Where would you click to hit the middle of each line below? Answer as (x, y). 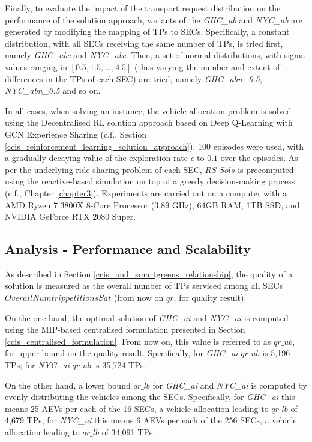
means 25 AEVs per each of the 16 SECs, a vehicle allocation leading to (137, 408)
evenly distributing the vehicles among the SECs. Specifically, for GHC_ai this (150, 397)
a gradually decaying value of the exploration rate (97, 158)
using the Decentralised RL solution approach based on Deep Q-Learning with (149, 122)
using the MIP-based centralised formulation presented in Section (125, 329)
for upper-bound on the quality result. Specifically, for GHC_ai (121, 353)
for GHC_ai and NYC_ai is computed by (230, 385)
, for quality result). (210, 298)
